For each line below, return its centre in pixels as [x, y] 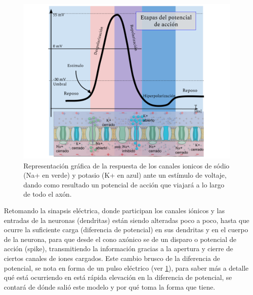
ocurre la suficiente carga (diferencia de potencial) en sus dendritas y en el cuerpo [126, 230]
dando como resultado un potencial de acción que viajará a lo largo [124, 184]
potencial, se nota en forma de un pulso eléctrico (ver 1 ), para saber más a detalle [126, 267]
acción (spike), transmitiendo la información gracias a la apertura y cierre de [118, 249]
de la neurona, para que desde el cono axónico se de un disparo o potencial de [120, 239]
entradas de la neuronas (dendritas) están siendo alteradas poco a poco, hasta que [127, 220]
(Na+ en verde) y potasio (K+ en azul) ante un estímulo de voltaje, [125, 175]
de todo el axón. [48, 194]
